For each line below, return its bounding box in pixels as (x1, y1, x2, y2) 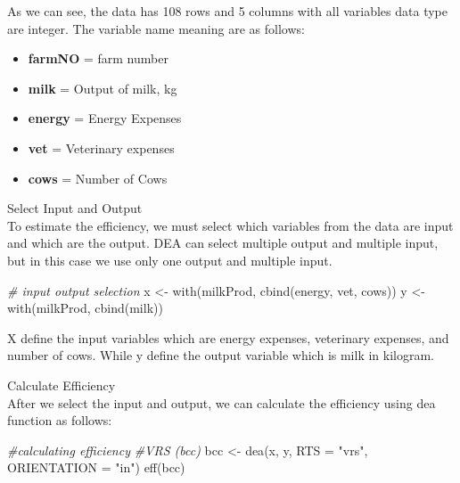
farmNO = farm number (28, 49, 168, 68)
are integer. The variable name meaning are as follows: (7, 19, 305, 37)
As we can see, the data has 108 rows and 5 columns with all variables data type (7, 2, 448, 20)
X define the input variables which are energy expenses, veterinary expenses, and (7, 328, 449, 347)
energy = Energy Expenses (28, 109, 182, 127)
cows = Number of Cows (28, 168, 168, 187)
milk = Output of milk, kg (28, 78, 177, 97)
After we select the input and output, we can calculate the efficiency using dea (7, 393, 436, 412)
